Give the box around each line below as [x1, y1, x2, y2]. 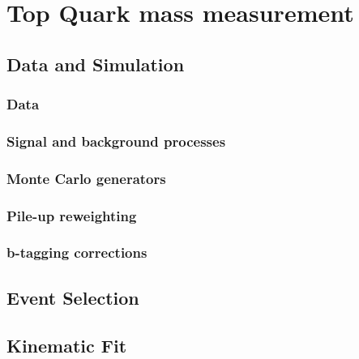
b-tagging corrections [6, 242, 147, 263]
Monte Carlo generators [6, 168, 166, 188]
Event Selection [6, 284, 139, 310]
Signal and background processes [6, 130, 226, 151]
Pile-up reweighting [6, 205, 137, 225]
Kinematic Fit [6, 332, 127, 357]
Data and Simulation [6, 51, 185, 76]
